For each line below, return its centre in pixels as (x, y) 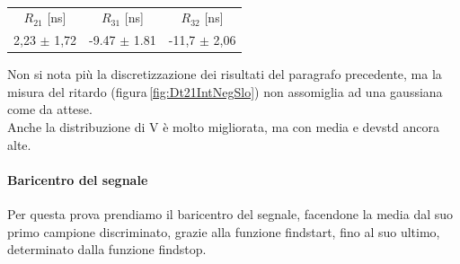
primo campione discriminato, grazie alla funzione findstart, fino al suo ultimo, (224, 231)
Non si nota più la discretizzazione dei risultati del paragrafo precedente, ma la (225, 74)
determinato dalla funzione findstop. (107, 249)
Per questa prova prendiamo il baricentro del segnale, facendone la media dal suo (230, 213)
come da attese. (50, 109)
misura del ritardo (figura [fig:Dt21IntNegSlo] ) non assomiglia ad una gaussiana (225, 91)
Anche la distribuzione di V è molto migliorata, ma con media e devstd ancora (223, 126)
